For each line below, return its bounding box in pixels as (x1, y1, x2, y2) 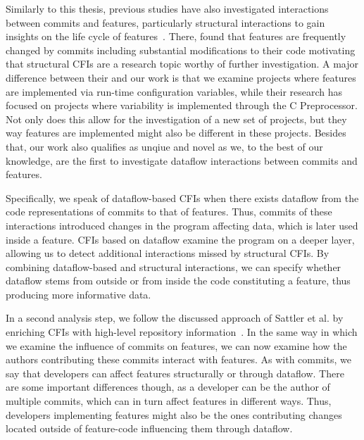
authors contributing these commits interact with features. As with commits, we (6, 352, 351, 367)
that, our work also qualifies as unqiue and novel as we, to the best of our (6, 139, 323, 153)
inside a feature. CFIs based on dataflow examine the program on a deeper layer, (6, 232, 355, 246)
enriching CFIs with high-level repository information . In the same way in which (6, 325, 358, 339)
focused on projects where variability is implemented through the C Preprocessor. (6, 98, 358, 113)
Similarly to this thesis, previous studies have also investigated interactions (6, 1, 329, 15)
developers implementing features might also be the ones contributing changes (6, 407, 342, 422)
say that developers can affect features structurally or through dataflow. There (6, 365, 344, 380)
